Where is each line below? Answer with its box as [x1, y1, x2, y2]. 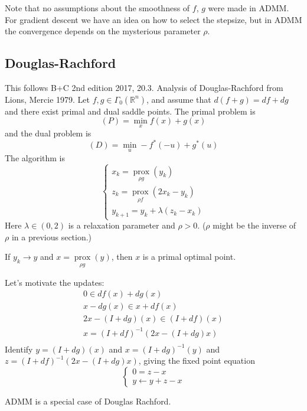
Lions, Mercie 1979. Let [5, 93, 90, 105]
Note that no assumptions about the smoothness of [5, 2, 190, 14]
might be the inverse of [213, 219, 296, 231]
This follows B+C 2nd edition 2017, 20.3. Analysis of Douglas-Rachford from [5, 81, 283, 93]
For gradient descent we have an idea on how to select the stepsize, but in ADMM [5, 13, 302, 25]
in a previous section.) [11, 230, 92, 243]
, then [111, 250, 133, 263]
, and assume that [146, 93, 211, 105]
